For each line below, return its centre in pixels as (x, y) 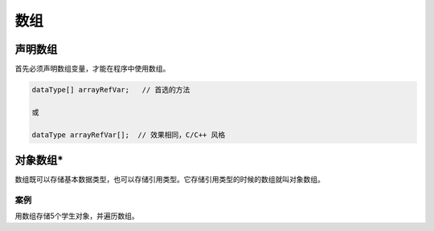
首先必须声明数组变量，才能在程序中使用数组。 (92, 69)
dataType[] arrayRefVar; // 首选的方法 (111, 90)
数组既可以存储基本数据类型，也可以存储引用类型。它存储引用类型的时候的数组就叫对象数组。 (170, 180)
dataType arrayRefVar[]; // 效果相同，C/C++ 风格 (129, 135)
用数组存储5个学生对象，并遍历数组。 (77, 216)
